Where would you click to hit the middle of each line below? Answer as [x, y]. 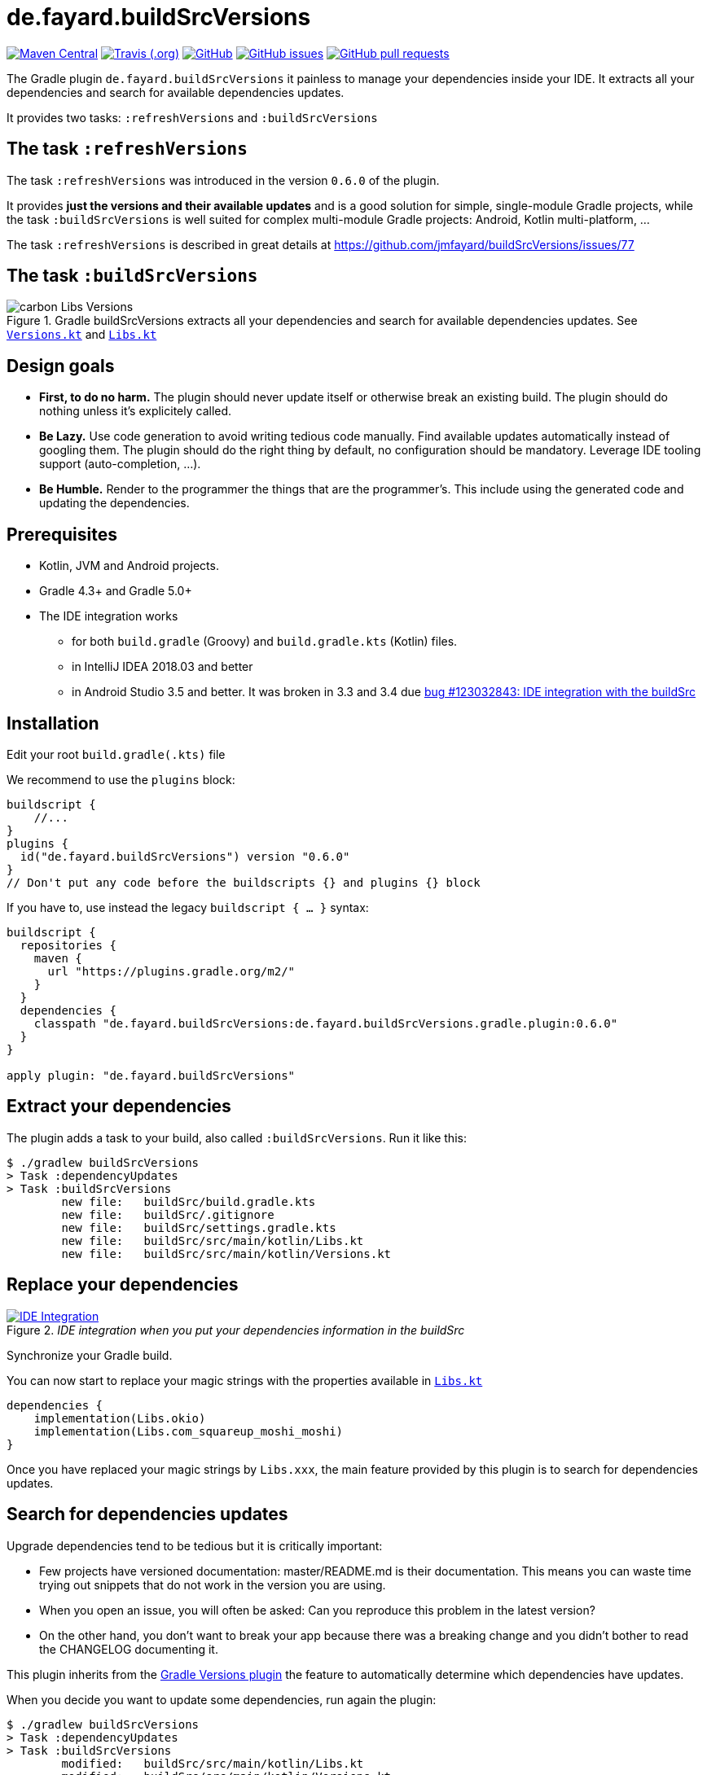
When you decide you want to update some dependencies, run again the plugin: [222, 1699]
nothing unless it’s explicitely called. [136, 411]
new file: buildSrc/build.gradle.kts [189, 1201]
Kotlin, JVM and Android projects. [129, 566]
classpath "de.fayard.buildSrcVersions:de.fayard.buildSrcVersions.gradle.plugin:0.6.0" [326, 1023]
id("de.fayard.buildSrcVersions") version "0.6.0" [185, 856]
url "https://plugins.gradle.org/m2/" [171, 971]
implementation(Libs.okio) [120, 1418]
